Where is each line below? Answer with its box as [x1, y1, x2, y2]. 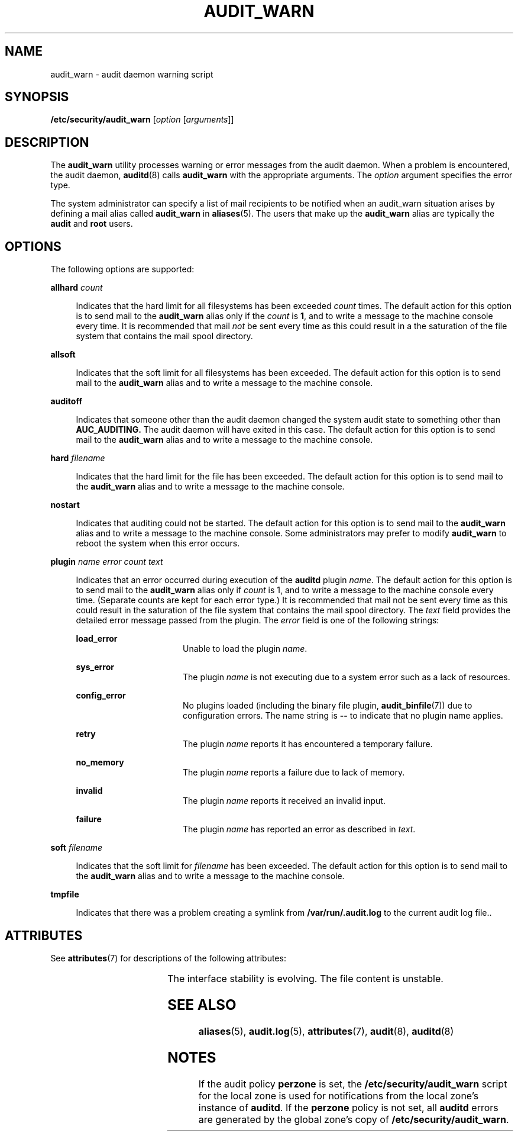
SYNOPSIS [5, 89, 69, 105]
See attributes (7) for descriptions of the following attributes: [50, 952, 286, 963]
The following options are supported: [50, 264, 195, 275]
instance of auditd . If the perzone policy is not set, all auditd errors [198, 1101, 498, 1114]
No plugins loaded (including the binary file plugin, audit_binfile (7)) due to [183, 700, 472, 711]
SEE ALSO [167, 996, 237, 1013]
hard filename [50, 453, 105, 464]
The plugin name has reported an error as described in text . [183, 824, 416, 835]
